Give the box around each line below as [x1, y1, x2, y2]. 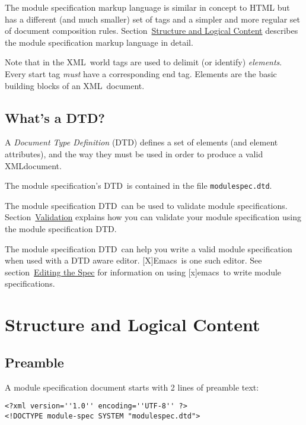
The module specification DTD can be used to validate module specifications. [5, 199, 288, 211]
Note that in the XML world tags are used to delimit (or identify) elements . [5, 56, 282, 68]
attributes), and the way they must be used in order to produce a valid [5, 147, 263, 160]
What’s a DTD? [5, 108, 105, 126]
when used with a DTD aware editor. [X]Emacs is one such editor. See [5, 254, 262, 267]
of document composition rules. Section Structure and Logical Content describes [5, 24, 298, 37]
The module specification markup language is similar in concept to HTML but [5, 1, 290, 13]
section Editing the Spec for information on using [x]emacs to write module [5, 265, 282, 278]
